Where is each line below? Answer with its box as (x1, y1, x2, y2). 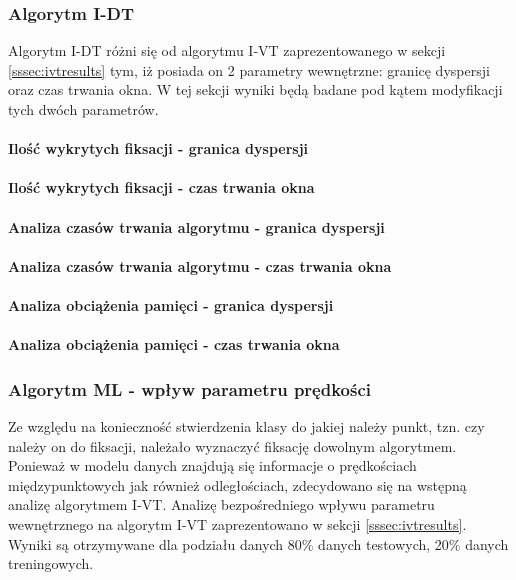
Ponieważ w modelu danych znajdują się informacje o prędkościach (8, 455, 417, 476)
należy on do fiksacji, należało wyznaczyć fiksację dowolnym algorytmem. (8, 435, 457, 456)
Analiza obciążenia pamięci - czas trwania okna (8, 334, 340, 355)
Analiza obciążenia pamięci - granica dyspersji (8, 294, 334, 315)
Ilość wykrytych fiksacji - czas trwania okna (8, 177, 315, 198)
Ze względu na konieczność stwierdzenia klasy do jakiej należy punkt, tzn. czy (8, 415, 485, 436)
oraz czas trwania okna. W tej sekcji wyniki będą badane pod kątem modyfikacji (8, 79, 503, 100)
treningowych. (8, 553, 94, 574)
